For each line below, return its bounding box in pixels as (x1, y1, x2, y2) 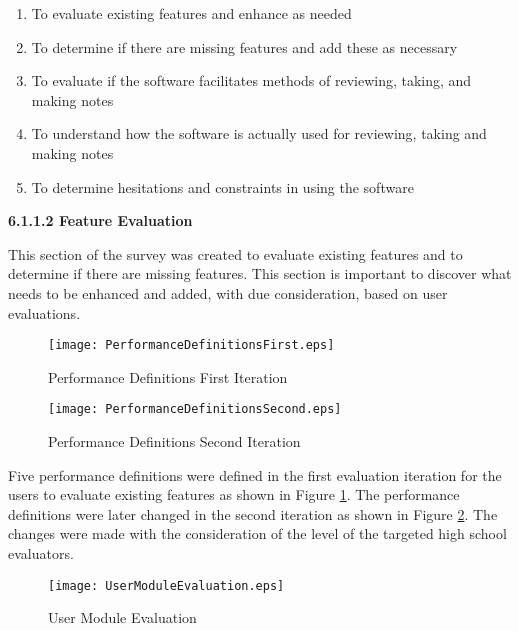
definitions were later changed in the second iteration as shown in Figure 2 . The (8, 503, 498, 524)
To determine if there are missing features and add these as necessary (31, 36, 458, 57)
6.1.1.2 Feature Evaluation (8, 210, 193, 231)
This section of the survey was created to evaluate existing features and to (8, 243, 463, 264)
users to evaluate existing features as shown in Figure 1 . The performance (8, 484, 460, 505)
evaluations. (8, 302, 81, 323)
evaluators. (8, 543, 74, 563)
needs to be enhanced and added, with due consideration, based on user (8, 282, 448, 303)
